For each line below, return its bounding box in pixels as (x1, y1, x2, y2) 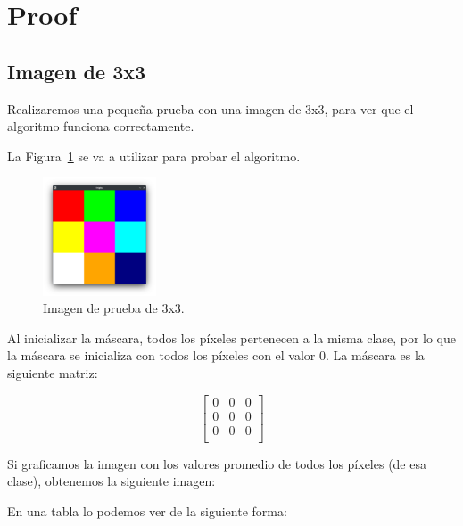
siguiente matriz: (7, 363, 98, 382)
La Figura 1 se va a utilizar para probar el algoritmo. (7, 146, 301, 165)
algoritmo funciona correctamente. (7, 117, 194, 136)
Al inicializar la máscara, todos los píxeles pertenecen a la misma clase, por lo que (7, 328, 457, 347)
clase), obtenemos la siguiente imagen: (7, 472, 216, 490)
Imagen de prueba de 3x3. (43, 299, 185, 317)
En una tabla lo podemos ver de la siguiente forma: (7, 501, 287, 520)
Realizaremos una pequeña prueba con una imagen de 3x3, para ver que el (7, 99, 414, 118)
